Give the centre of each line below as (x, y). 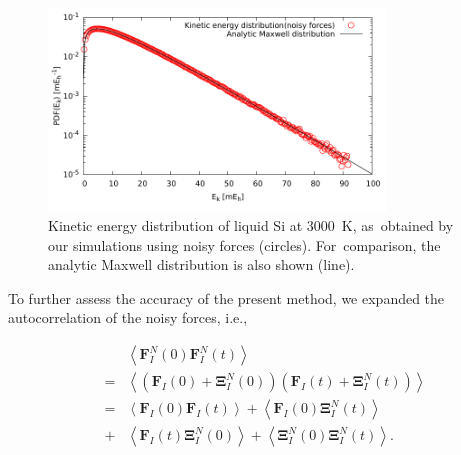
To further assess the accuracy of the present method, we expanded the (226, 297)
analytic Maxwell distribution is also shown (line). (201, 264)
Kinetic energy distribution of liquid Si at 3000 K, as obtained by (251, 225)
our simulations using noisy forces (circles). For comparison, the (244, 244)
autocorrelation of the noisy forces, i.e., (128, 317)
